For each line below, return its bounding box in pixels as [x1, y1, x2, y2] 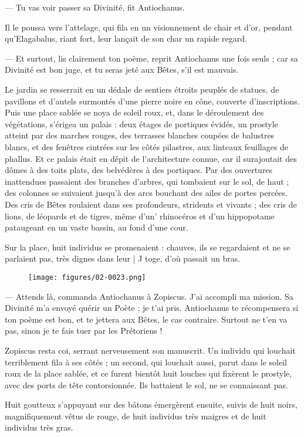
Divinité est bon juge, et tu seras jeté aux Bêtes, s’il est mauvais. [5, 63, 239, 76]
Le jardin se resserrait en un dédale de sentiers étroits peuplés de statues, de [5, 83, 279, 95]
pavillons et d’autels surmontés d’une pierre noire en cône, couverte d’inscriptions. [5, 94, 300, 107]
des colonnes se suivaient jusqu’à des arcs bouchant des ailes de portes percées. [5, 187, 288, 199]
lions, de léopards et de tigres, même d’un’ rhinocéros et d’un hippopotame [5, 209, 275, 222]
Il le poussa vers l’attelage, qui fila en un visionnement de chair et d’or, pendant [5, 21, 293, 33]
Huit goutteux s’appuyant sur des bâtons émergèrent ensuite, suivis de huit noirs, [5, 398, 298, 411]
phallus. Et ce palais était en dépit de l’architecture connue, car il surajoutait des [5, 152, 297, 164]
